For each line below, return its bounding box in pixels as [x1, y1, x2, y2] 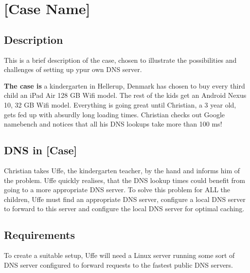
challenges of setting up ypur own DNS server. [4, 64, 142, 74]
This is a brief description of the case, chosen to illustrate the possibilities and [4, 55, 237, 65]
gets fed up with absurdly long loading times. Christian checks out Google [4, 109, 225, 119]
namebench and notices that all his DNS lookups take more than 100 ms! [4, 119, 222, 129]
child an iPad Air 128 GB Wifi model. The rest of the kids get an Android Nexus [4, 90, 247, 100]
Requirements [4, 227, 75, 242]
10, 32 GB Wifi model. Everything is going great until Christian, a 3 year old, [4, 99, 236, 109]
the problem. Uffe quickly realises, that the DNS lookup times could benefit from [4, 175, 245, 185]
